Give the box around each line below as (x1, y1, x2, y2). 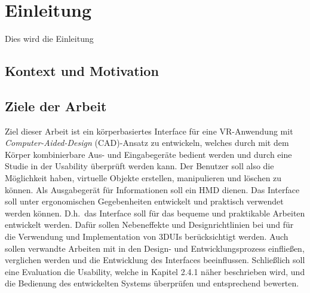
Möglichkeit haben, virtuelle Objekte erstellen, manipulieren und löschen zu (5, 172, 282, 184)
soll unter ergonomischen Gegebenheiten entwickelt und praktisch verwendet (5, 195, 284, 207)
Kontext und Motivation (5, 62, 159, 80)
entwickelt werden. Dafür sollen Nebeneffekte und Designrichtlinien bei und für (5, 218, 294, 231)
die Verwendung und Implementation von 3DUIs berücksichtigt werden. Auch (5, 230, 288, 243)
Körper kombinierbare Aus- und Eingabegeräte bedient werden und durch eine (5, 148, 292, 160)
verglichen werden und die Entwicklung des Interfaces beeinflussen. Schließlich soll (5, 254, 305, 266)
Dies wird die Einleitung (5, 32, 94, 45)
